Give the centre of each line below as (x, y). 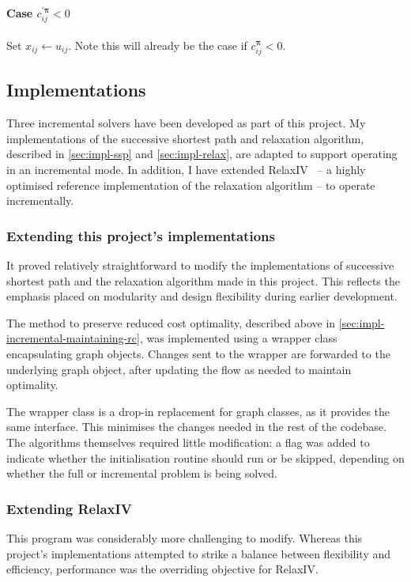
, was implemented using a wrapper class (238, 338)
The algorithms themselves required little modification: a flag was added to (188, 442)
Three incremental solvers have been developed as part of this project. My (186, 123)
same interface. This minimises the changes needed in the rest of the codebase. (196, 427)
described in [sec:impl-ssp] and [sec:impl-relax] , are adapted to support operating (202, 154)
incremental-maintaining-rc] (73, 338)
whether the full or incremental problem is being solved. (142, 473)
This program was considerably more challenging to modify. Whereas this (185, 537)
